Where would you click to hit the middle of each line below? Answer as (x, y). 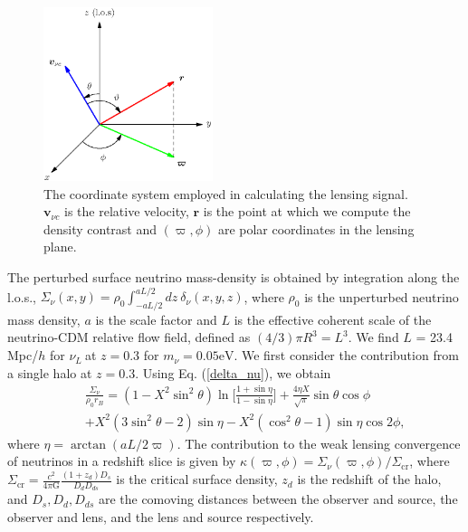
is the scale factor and (156, 319)
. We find (373, 337)
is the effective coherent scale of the (333, 319)
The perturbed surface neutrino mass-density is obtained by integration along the (234, 277)
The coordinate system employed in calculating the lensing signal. (226, 193)
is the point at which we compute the (307, 211)
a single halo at (50, 372)
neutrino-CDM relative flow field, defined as (129, 337)
